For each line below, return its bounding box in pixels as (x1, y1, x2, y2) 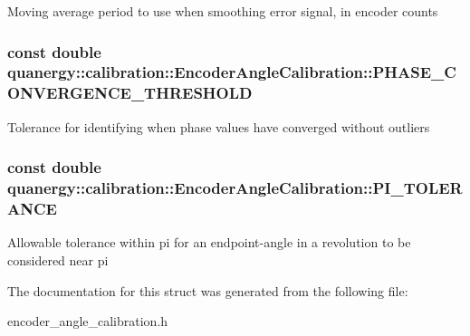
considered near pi (7, 250, 109, 269)
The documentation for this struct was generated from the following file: (7, 281, 408, 300)
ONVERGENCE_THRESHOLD (7, 82, 253, 104)
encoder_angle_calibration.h (7, 312, 168, 331)
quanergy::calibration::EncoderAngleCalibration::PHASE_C (7, 61, 456, 83)
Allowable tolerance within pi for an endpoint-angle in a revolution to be (7, 233, 411, 252)
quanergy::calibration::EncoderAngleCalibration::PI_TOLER (7, 177, 463, 199)
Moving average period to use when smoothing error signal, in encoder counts (7, 2, 438, 20)
